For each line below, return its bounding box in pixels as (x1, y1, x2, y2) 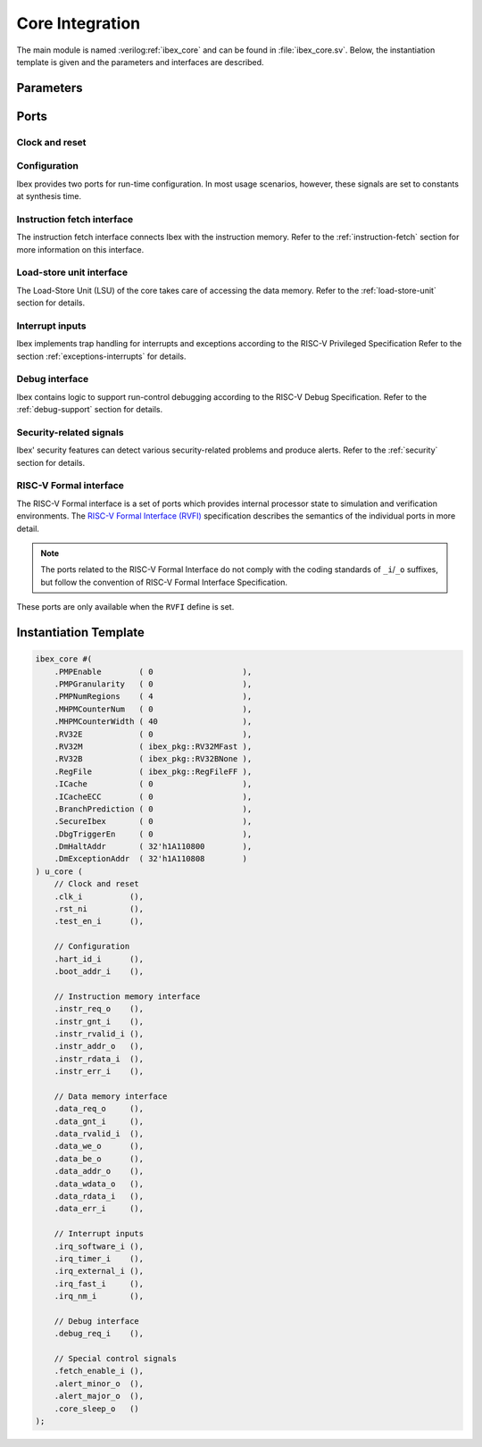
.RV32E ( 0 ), (54, 728, 253, 739)
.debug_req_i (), (54, 1328, 145, 1339)
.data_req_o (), (54, 1103, 145, 1114)
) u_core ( (35, 866, 83, 877)
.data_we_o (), (54, 1141, 145, 1152)
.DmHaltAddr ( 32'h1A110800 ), (54, 842, 253, 852)
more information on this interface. (16, 244, 145, 254)
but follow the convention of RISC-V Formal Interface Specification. (40, 577, 288, 587)
